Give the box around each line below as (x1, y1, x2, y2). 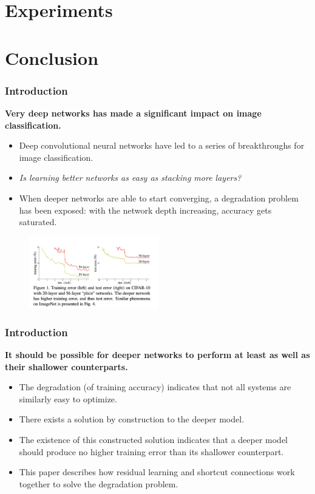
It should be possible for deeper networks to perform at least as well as (5, 348, 310, 360)
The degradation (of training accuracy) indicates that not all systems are (19, 381, 291, 393)
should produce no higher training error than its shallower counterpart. (19, 445, 284, 458)
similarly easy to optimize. (19, 392, 117, 405)
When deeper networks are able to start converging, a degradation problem (19, 191, 299, 204)
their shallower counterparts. (5, 360, 128, 373)
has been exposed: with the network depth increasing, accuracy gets (19, 203, 272, 216)
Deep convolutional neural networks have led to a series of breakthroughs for (19, 139, 305, 152)
